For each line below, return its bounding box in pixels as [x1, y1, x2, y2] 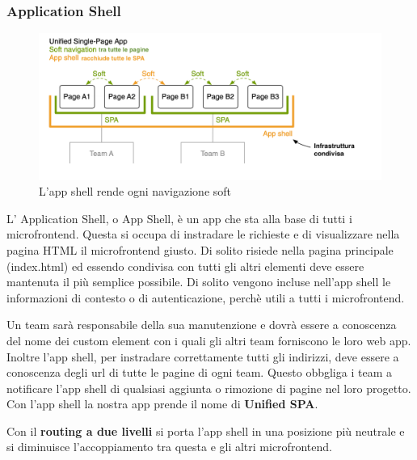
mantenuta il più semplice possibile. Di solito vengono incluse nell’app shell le [6, 273, 391, 290]
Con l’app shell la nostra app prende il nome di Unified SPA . [6, 395, 318, 412]
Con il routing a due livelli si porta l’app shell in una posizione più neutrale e [6, 422, 405, 439]
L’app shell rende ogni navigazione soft [39, 183, 232, 200]
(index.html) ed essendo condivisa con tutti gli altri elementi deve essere [6, 257, 364, 274]
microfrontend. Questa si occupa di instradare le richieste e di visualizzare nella [6, 226, 400, 243]
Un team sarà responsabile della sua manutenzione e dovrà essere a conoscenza [6, 316, 397, 333]
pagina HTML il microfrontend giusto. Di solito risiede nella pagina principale [6, 241, 394, 258]
